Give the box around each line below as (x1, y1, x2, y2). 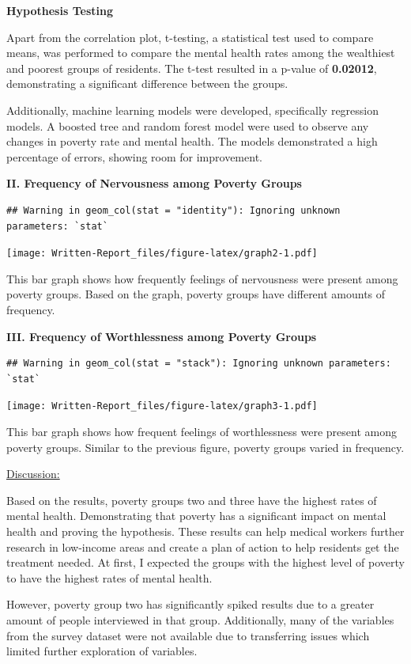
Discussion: (6, 465, 60, 482)
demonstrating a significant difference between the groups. (6, 75, 288, 92)
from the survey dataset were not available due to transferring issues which (6, 627, 370, 643)
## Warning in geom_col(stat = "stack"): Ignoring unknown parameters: (6, 358, 391, 370)
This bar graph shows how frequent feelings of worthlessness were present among (6, 423, 397, 439)
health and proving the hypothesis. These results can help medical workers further (6, 522, 405, 539)
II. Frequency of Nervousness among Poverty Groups (6, 175, 302, 192)
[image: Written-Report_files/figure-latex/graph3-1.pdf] (6, 400, 318, 412)
